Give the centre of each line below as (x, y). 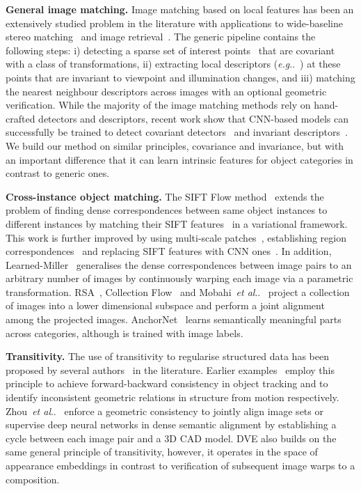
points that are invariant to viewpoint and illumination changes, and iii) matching (180, 77)
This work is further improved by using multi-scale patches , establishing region (176, 237)
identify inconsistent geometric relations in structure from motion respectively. (173, 397)
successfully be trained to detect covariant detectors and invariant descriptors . (177, 132)
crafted (21, 118)
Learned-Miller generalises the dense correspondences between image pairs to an (179, 264)
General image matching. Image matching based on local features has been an (180, 9)
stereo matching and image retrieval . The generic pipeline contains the (161, 37)
